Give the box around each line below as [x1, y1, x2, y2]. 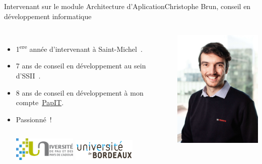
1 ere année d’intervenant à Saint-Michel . [16, 42, 143, 54]
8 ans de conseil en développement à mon [16, 87, 144, 98]
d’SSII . [16, 70, 41, 81]
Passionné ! [16, 114, 52, 124]
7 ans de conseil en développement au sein [16, 60, 146, 71]
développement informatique [4, 11, 92, 21]
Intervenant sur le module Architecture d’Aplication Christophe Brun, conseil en [4, 1, 251, 11]
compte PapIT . [16, 97, 64, 108]
